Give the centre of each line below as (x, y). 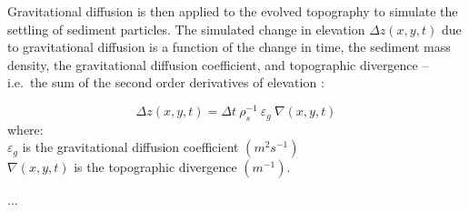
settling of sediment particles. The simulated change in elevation (186, 29)
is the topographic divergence (155, 167)
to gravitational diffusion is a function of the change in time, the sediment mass (229, 47)
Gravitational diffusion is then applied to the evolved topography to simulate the (233, 11)
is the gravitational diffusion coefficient (130, 147)
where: (25, 129)
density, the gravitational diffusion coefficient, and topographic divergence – (218, 64)
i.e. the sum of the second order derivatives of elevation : (166, 82)
